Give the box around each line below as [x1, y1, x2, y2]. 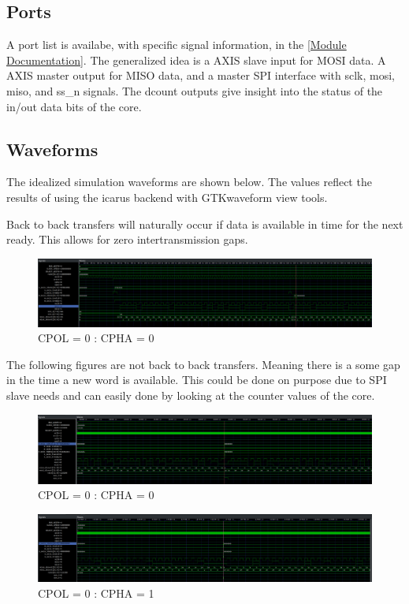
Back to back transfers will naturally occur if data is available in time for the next [6, 215, 403, 232]
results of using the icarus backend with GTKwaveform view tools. [6, 188, 328, 205]
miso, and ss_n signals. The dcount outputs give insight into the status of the [6, 82, 383, 99]
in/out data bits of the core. [6, 98, 142, 114]
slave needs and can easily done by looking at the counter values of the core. [6, 387, 375, 404]
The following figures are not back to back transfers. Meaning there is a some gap [6, 356, 400, 372]
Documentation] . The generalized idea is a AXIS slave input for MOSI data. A [6, 51, 386, 68]
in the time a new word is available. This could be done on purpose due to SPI [6, 371, 387, 388]
